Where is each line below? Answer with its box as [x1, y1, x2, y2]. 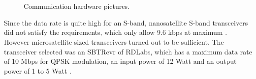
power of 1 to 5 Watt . [4, 65, 71, 76]
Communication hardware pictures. [24, 1, 129, 11]
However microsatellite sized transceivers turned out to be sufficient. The [4, 36, 224, 47]
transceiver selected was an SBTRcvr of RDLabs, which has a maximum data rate [4, 46, 252, 56]
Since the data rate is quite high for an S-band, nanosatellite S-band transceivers [4, 17, 248, 27]
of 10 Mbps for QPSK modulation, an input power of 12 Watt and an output [4, 56, 237, 66]
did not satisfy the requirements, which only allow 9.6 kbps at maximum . [4, 27, 227, 37]
